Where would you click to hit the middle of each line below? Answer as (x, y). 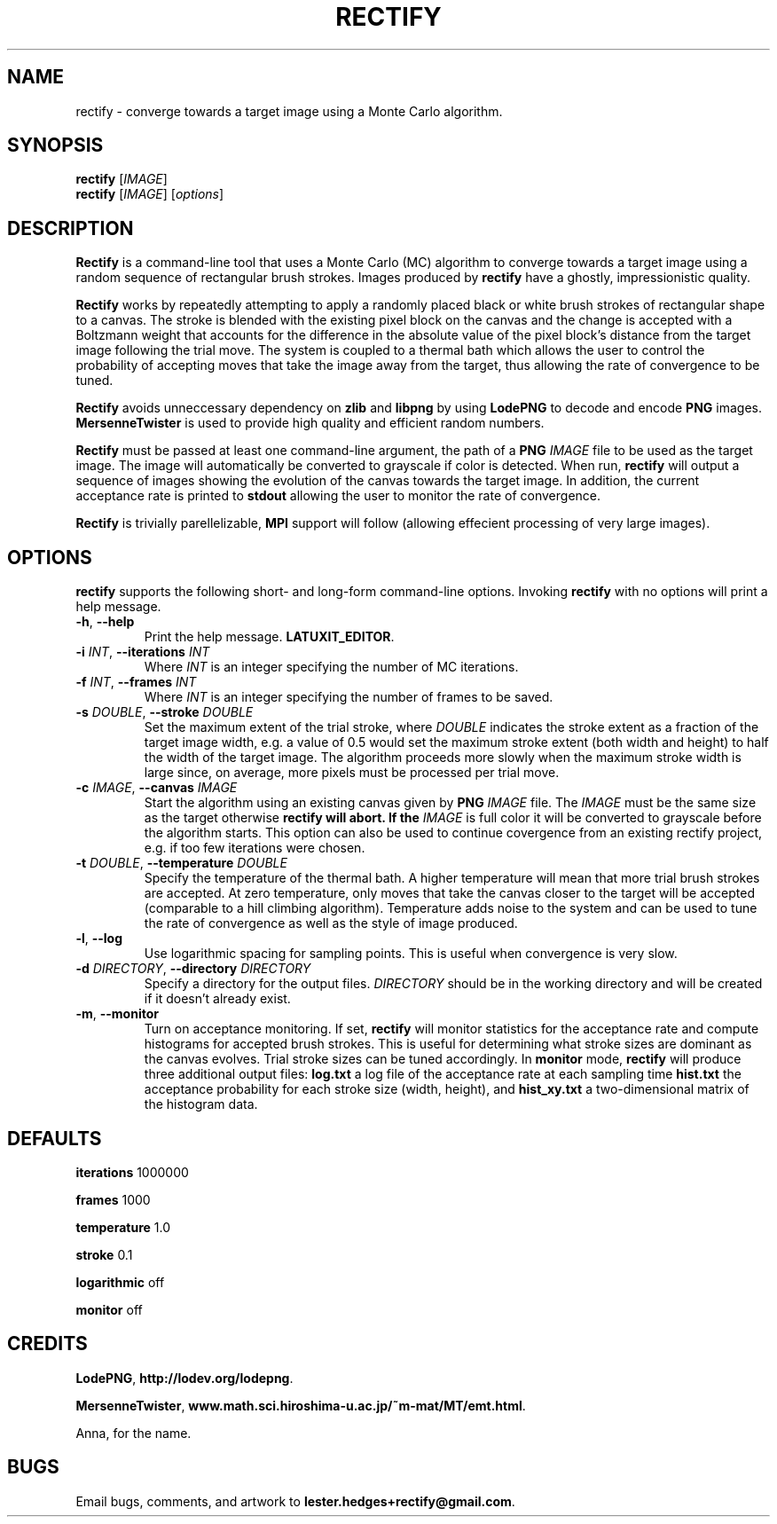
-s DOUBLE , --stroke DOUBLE (165, 712)
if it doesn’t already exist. (217, 999)
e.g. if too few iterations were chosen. (255, 848)
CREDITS (47, 1344)
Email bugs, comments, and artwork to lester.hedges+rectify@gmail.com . (295, 1501)
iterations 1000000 (132, 1172)
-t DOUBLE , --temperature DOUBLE (181, 863)
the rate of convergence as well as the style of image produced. (331, 923)
